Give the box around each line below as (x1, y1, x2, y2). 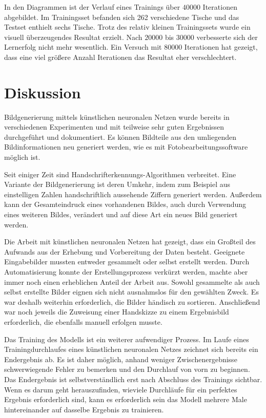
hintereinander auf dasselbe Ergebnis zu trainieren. (4, 404, 164, 414)
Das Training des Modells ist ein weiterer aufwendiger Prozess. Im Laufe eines (4, 333, 249, 344)
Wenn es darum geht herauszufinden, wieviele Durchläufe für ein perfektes (4, 384, 237, 394)
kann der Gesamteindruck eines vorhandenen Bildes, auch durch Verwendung (4, 199, 247, 210)
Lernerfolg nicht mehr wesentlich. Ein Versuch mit (4, 41, 162, 52)
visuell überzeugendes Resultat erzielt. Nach (4, 31, 142, 42)
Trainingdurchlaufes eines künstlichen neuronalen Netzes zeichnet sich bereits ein (4, 344, 258, 354)
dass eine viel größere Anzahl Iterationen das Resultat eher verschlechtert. (4, 51, 237, 62)
